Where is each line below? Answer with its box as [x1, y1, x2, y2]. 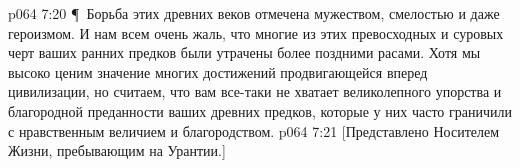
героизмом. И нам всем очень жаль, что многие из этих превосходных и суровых [8, 22, 504, 43]
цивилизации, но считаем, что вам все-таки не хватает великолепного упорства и [8, 81, 502, 102]
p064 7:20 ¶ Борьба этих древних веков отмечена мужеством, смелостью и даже [8, 3, 500, 23]
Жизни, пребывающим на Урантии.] [8, 140, 226, 161]
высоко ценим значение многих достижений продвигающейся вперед [8, 61, 428, 82]
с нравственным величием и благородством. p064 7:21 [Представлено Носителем [8, 120, 500, 141]
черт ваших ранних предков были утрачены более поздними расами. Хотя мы [8, 42, 481, 63]
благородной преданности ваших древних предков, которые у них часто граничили [8, 100, 512, 121]
